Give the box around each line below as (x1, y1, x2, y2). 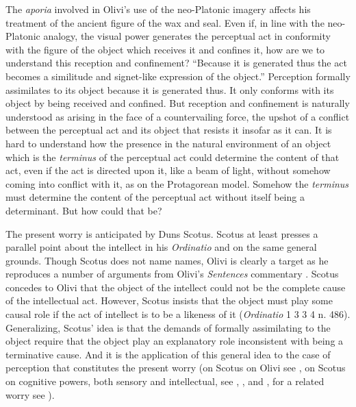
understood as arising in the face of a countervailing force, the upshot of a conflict (5, 109, 350, 123)
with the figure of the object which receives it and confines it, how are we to (5, 42, 325, 56)
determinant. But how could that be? (5, 203, 162, 217)
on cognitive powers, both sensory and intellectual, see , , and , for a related (5, 374, 325, 388)
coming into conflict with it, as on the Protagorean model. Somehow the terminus (5, 176, 349, 190)
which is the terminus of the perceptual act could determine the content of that (5, 149, 340, 164)
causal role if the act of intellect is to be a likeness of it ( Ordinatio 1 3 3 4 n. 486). (5, 307, 351, 321)
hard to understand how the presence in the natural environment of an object (5, 136, 331, 150)
